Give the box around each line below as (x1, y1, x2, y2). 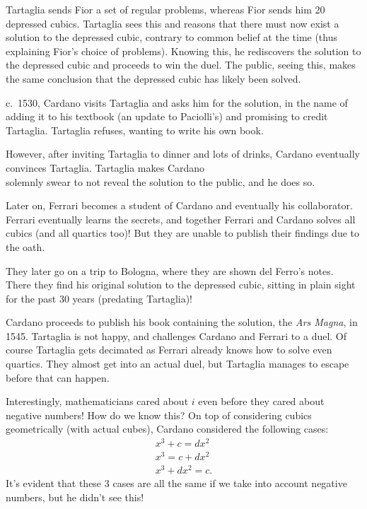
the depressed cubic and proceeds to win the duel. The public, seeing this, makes (6, 57, 356, 72)
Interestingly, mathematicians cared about (6, 394, 189, 409)
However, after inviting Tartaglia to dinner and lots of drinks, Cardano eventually (6, 146, 360, 161)
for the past (6, 291, 57, 305)
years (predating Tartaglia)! (72, 291, 193, 305)
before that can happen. (6, 370, 110, 385)
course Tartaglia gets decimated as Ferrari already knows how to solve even (6, 342, 332, 357)
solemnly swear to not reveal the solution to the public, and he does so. (6, 174, 315, 189)
